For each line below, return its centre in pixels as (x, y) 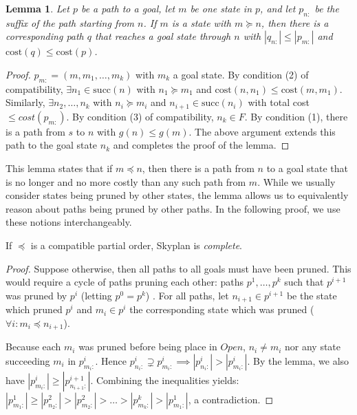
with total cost (279, 102)
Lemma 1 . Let (37, 8)
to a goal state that (307, 168)
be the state (312, 295)
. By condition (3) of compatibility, (140, 116)
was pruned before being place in (148, 347)
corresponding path (45, 36)
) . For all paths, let (187, 295)
